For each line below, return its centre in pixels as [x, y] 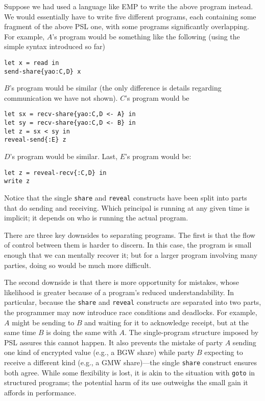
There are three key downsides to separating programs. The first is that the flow [130, 235]
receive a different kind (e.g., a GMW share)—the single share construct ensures [130, 362]
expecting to [224, 352]
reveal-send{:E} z [35, 140]
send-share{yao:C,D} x [43, 71]
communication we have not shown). [61, 97]
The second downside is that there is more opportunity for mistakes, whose [122, 282]
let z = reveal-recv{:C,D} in [55, 173]
